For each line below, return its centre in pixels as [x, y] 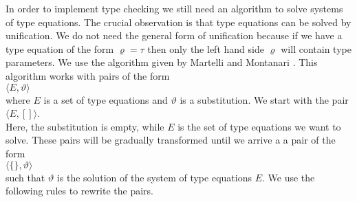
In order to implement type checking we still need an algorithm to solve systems [174, 8]
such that [25, 177]
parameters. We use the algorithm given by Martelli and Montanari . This [162, 62]
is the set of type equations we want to [259, 126]
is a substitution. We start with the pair [264, 99]
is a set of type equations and [106, 99]
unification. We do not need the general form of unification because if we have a [174, 35]
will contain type [316, 48]
